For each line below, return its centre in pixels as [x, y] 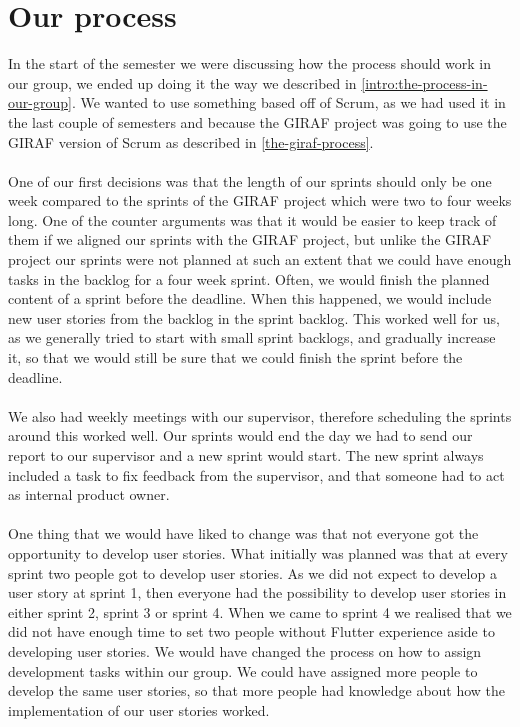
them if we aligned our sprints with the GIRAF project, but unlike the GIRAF [250, 239]
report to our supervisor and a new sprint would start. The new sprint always [246, 455]
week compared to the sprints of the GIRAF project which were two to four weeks [260, 200]
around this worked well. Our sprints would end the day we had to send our [240, 435]
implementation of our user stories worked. [139, 709]
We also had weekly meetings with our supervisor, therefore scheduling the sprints [260, 415]
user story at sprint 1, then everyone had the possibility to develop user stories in [257, 592]
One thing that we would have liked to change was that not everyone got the [243, 533]
